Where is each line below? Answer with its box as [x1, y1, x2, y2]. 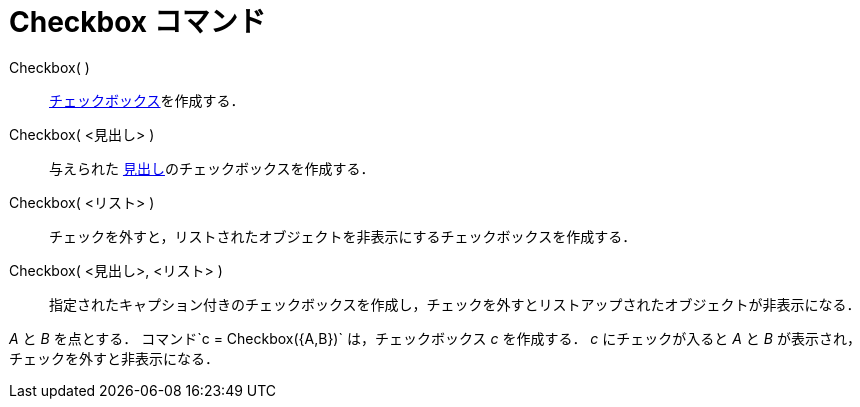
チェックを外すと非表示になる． [9, 349, 219, 367]
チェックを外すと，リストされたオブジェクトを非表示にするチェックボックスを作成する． [49, 227, 637, 245]
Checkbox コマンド [9, 5, 266, 39]
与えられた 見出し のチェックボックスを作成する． [49, 159, 375, 177]
